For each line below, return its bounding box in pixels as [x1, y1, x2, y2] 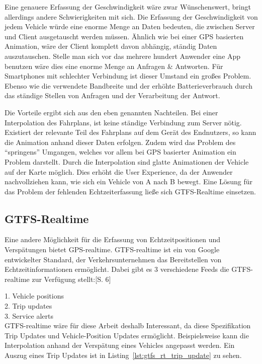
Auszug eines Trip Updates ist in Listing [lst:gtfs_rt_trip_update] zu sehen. [5, 350, 242, 360]
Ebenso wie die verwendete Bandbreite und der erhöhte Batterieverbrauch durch [5, 80, 252, 91]
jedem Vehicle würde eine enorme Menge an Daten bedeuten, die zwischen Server [5, 21, 255, 32]
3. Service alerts [5, 310, 53, 321]
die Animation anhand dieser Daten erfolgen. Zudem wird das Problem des [5, 136, 236, 147]
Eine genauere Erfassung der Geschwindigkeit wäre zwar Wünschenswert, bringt [5, 2, 251, 12]
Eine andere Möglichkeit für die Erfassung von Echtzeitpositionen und [5, 234, 221, 245]
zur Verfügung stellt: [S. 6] [32, 273, 111, 284]
